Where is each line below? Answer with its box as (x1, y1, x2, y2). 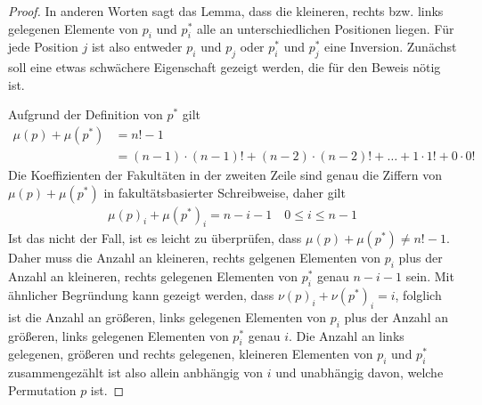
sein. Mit (405, 267, 454, 286)
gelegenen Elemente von (8, 19, 139, 37)
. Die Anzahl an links (289, 326, 404, 344)
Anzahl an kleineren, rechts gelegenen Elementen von (8, 267, 298, 286)
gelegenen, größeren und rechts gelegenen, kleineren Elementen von (8, 344, 373, 363)
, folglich (395, 286, 442, 304)
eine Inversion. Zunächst (324, 37, 457, 56)
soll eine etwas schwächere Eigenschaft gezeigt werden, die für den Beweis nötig (8, 58, 441, 77)
